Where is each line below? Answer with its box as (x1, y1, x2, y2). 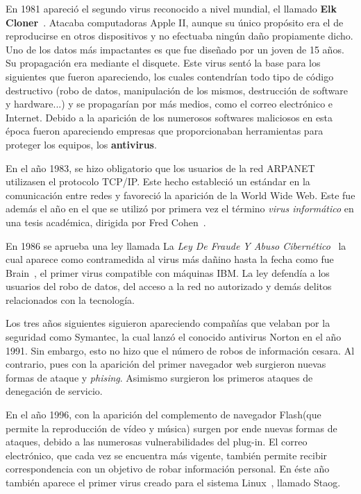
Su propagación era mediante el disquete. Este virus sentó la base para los (6, 56, 321, 70)
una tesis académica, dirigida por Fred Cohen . (6, 214, 206, 229)
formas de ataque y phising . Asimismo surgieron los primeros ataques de (6, 370, 313, 384)
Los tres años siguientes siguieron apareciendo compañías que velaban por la (6, 316, 330, 330)
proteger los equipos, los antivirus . (6, 137, 157, 151)
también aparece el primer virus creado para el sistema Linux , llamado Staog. (6, 475, 341, 489)
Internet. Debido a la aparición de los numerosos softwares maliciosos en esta (6, 110, 333, 124)
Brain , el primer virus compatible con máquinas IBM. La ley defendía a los (6, 265, 330, 280)
